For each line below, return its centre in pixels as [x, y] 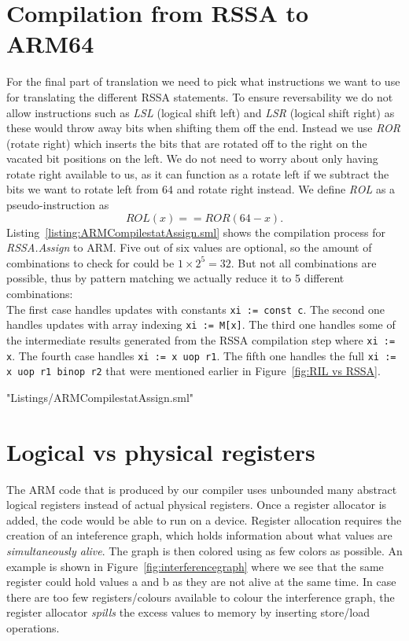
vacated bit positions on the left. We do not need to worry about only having [192, 158]
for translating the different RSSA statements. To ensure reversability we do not [200, 96]
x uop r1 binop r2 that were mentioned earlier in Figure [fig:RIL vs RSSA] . [193, 371]
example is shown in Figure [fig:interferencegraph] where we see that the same [195, 566]
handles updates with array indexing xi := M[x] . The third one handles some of [201, 324]
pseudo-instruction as [58, 205]
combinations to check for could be [90, 262]
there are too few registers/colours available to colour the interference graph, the [201, 597]
